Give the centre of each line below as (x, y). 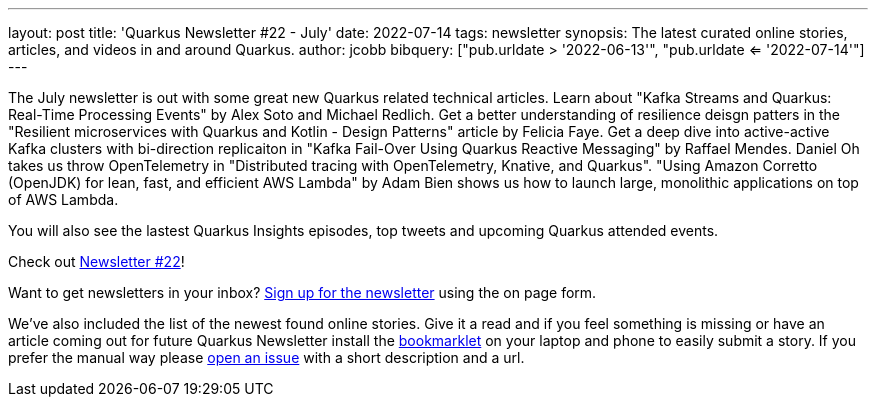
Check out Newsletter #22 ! (96, 261)
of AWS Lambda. (63, 199)
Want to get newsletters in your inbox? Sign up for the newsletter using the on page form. (302, 292)
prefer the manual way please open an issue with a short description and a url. (266, 357)
